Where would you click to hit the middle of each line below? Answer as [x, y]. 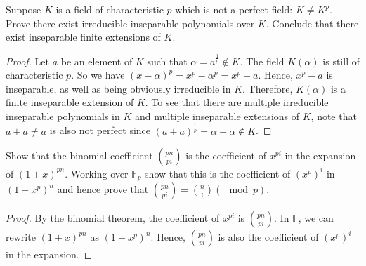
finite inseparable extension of [70, 102]
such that [167, 61]
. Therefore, [268, 88]
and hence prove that [103, 189]
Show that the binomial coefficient [79, 155]
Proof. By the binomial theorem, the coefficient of [113, 218]
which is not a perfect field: [234, 9]
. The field [262, 61]
